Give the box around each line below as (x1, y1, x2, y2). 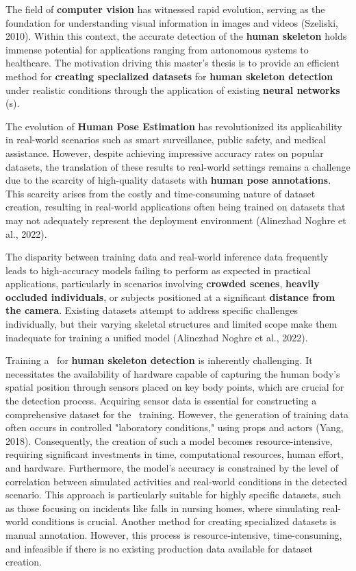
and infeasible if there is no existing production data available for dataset (5, 541, 313, 555)
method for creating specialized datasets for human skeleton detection (5, 69, 333, 83)
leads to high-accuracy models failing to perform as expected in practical (5, 263, 311, 277)
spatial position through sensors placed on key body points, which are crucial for (5, 380, 344, 394)
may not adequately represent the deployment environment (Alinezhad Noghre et (5, 212, 346, 227)
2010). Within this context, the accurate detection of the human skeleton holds (5, 29, 347, 43)
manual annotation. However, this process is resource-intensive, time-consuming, (5, 527, 342, 542)
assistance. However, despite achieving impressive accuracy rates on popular (5, 145, 324, 160)
